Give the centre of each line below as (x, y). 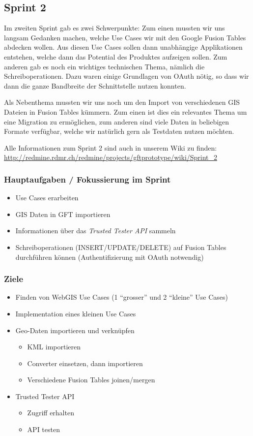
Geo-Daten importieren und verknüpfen (75, 330)
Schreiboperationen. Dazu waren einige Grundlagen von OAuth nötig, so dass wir (126, 76)
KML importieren (54, 347)
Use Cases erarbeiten (47, 198)
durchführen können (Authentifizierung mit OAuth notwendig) (110, 257)
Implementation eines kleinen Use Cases (76, 313)
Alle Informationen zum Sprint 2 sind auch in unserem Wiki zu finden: (111, 147)
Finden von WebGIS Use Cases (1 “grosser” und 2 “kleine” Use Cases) (122, 297)
